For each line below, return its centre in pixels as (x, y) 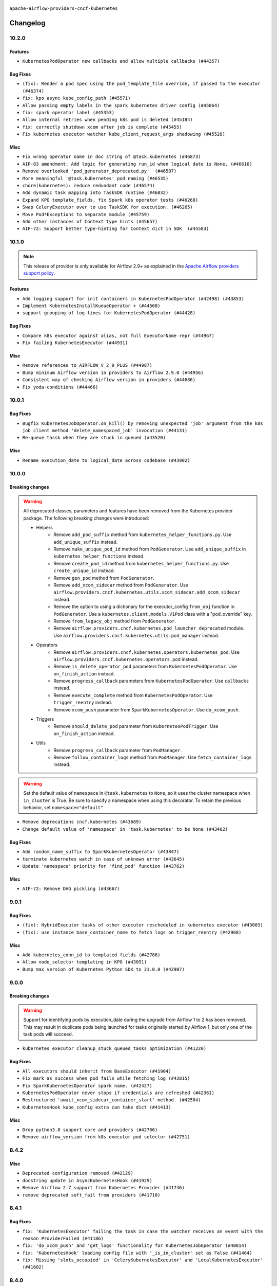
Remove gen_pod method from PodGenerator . (104, 578)
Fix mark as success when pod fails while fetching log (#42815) (106, 1078)
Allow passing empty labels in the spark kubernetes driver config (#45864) (121, 105)
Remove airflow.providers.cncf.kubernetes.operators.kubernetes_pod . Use (146, 652)
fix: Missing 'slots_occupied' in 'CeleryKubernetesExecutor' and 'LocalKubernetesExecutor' (143, 1260)
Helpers (45, 527)
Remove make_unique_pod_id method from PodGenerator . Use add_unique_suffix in (150, 549)
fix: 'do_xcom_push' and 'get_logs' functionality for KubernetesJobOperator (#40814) (135, 1246)
